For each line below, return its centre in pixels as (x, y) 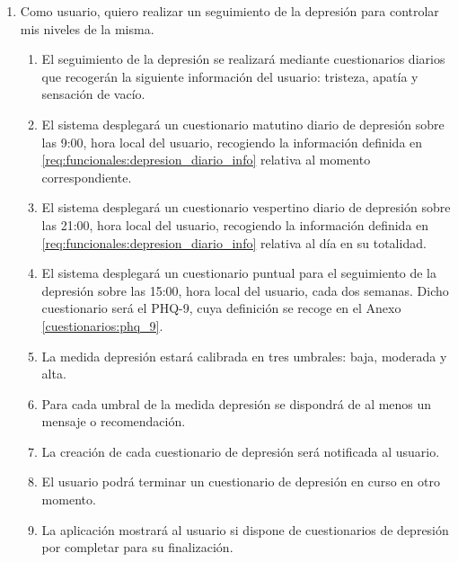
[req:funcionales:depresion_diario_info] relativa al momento (206, 160)
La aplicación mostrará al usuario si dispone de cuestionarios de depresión (245, 529)
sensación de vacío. (93, 94)
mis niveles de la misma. (87, 28)
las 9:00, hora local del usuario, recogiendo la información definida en (232, 142)
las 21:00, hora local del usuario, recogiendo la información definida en (235, 224)
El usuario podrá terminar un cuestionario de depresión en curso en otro (241, 482)
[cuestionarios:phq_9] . (102, 325)
